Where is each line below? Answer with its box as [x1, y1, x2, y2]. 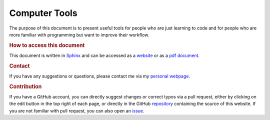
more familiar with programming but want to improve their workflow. [9, 31, 149, 37]
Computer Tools [9, 7, 77, 18]
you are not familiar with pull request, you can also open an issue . [9, 107, 144, 113]
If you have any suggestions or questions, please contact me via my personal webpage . [9, 73, 190, 79]
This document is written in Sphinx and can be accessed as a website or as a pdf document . [9, 52, 200, 58]
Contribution [9, 83, 42, 90]
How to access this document [9, 41, 85, 48]
